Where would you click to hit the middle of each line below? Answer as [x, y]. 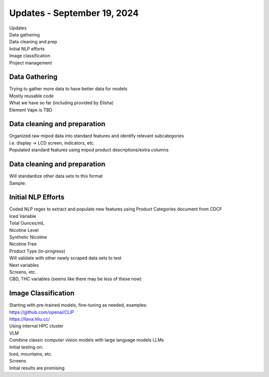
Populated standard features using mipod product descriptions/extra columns [89, 150]
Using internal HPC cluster [36, 326]
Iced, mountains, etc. [31, 354]
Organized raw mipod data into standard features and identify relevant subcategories [97, 136]
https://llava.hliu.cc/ [30, 319]
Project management [31, 63]
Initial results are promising [37, 368]
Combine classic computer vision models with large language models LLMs [87, 340]
